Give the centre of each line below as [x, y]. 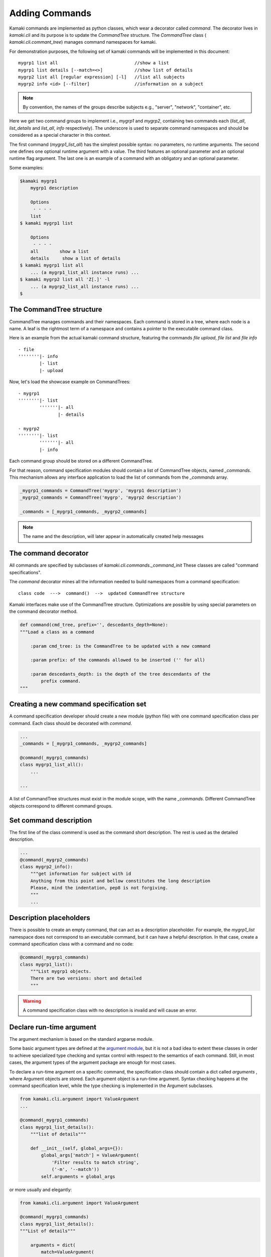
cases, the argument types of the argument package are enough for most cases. [93, 1062]
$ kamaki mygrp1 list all [52, 265]
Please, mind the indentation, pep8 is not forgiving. [99, 888]
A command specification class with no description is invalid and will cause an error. [110, 1010]
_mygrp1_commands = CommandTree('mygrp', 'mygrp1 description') [101, 490]
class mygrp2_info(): [46, 867]
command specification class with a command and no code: [72, 944]
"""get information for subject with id [81, 874]
